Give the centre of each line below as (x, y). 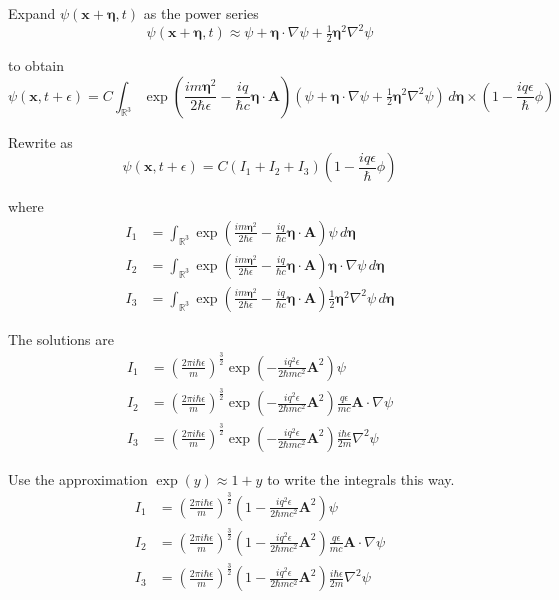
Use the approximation (78, 478)
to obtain (36, 64)
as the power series (201, 13)
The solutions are (61, 338)
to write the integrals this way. (361, 478)
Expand (32, 13)
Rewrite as (40, 141)
